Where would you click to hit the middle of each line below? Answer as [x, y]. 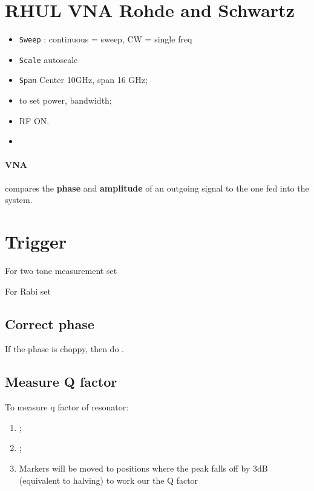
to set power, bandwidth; [65, 100]
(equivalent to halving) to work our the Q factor [109, 480]
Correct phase [50, 323]
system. [19, 200]
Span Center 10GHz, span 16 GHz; [83, 80]
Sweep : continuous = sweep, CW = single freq [106, 39]
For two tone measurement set [61, 270]
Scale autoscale [48, 59]
